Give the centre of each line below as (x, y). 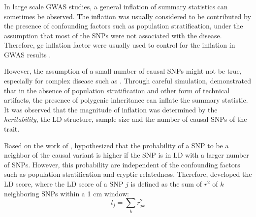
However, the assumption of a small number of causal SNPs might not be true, (123, 71)
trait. (12, 129)
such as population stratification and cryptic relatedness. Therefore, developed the (128, 174)
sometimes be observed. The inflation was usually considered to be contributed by (128, 16)
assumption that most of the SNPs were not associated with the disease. (113, 35)
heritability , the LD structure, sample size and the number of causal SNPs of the (126, 119)
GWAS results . (28, 54)
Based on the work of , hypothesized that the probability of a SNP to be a (116, 145)
